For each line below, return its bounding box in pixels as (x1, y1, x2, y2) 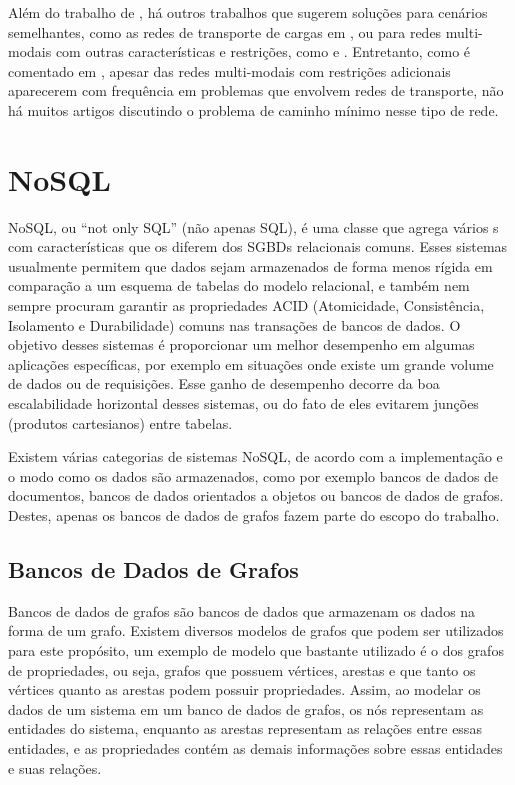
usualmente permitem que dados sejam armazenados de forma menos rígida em (8, 255, 493, 276)
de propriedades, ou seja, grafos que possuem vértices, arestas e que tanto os (8, 659, 476, 680)
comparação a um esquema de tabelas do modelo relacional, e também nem (8, 275, 470, 296)
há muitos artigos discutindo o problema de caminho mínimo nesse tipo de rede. (8, 99, 499, 120)
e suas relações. (8, 757, 102, 778)
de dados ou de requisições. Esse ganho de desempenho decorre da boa (8, 373, 440, 394)
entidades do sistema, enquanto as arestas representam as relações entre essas (8, 718, 482, 739)
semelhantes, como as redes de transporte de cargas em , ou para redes (8, 21, 442, 42)
